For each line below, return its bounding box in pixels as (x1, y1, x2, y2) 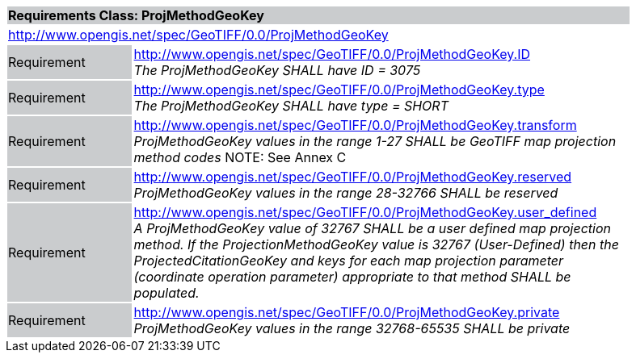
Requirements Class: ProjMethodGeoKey (8, 7, 264, 23)
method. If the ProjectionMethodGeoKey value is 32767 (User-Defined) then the (133, 236, 619, 253)
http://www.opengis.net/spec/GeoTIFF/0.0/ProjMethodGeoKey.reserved (133, 169, 572, 185)
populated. (133, 285, 200, 301)
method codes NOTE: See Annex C (133, 149, 347, 165)
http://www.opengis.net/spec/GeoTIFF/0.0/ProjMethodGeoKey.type (133, 81, 545, 98)
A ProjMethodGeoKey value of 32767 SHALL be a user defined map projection (133, 220, 612, 236)
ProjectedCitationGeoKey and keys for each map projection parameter (133, 253, 564, 269)
